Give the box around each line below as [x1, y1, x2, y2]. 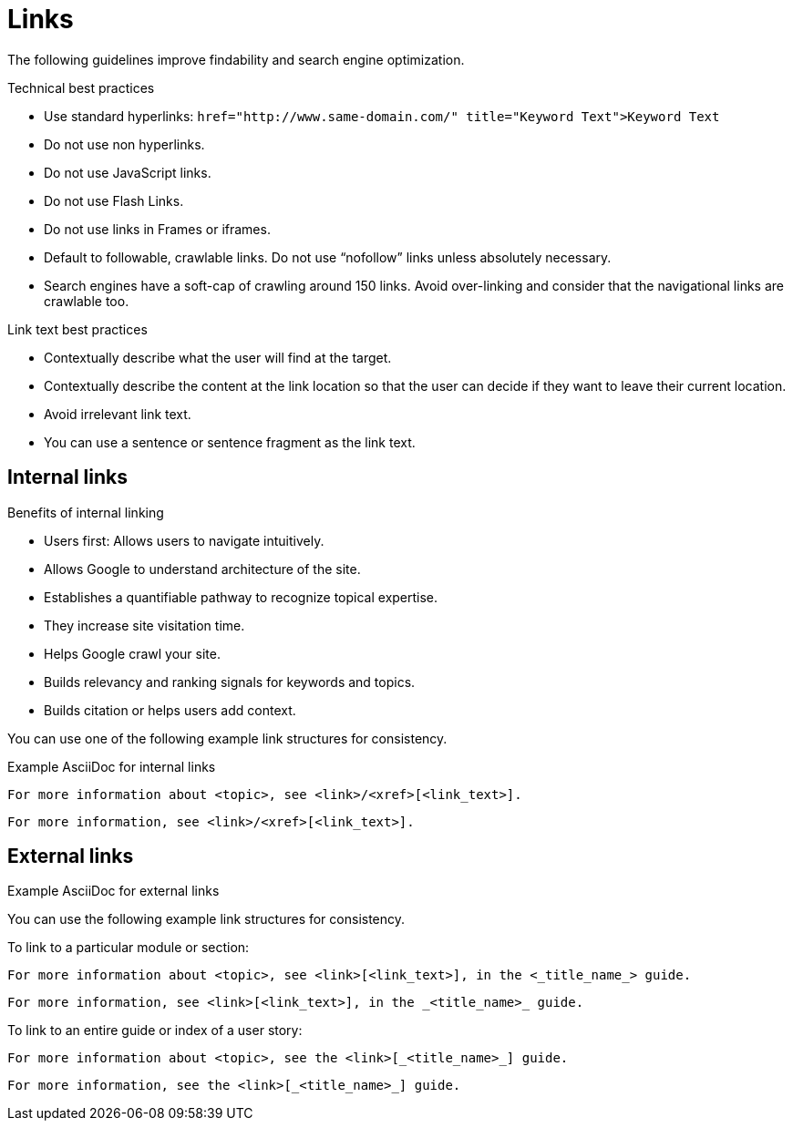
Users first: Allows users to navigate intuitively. [44, 532, 324, 549]
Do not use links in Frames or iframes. [44, 220, 271, 237]
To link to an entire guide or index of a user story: [7, 1022, 303, 1039]
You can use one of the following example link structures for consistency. [7, 730, 448, 746]
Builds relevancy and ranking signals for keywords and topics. [44, 673, 416, 690]
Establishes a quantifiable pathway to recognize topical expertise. [44, 589, 438, 605]
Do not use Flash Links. [44, 192, 184, 209]
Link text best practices [7, 321, 148, 337]
